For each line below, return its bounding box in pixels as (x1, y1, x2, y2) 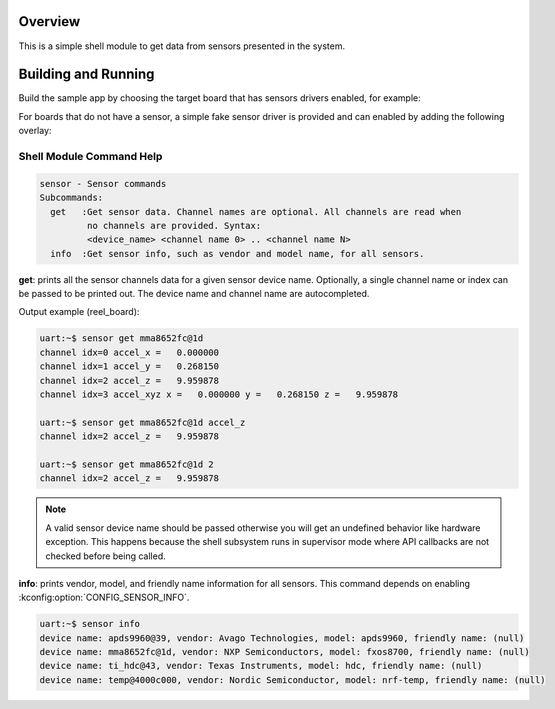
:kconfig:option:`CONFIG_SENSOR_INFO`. (18, 591, 190, 604)
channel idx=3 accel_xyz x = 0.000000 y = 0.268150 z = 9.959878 (39, 389, 399, 400)
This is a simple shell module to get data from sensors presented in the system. (18, 40, 345, 52)
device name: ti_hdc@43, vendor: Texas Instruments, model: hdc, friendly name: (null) (39, 660, 483, 672)
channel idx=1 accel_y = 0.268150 (39, 361, 220, 372)
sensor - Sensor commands (39, 178, 167, 189)
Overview (18, 13, 81, 30)
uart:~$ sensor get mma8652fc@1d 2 (39, 458, 214, 470)
